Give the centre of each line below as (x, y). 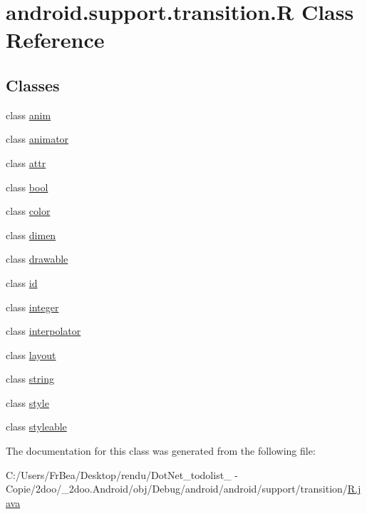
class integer (32, 307)
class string (30, 379)
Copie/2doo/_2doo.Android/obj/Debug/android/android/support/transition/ (177, 489)
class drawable (37, 259)
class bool (27, 187)
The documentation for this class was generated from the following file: (161, 451)
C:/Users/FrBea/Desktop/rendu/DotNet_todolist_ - (122, 474)
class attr (26, 162)
